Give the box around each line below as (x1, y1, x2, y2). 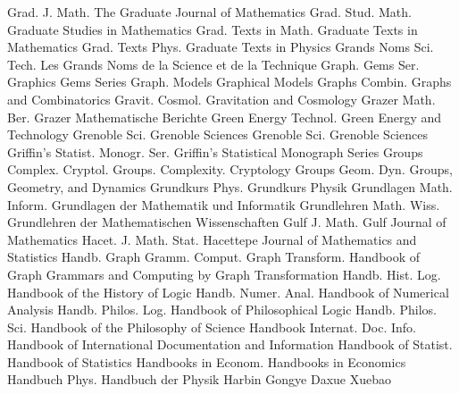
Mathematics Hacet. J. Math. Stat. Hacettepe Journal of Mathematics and (7, 230, 417, 248)
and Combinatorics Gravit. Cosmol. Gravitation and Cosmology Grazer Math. (7, 89, 436, 108)
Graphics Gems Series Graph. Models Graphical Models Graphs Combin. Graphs (7, 72, 452, 91)
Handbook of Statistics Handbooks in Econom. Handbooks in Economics (7, 352, 406, 371)
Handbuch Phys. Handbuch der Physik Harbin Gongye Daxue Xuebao (7, 370, 391, 389)
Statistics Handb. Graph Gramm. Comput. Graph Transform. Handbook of (7, 247, 421, 266)
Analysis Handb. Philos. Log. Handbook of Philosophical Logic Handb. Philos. (7, 300, 438, 319)
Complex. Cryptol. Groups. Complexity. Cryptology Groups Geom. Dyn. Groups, (7, 160, 453, 179)
